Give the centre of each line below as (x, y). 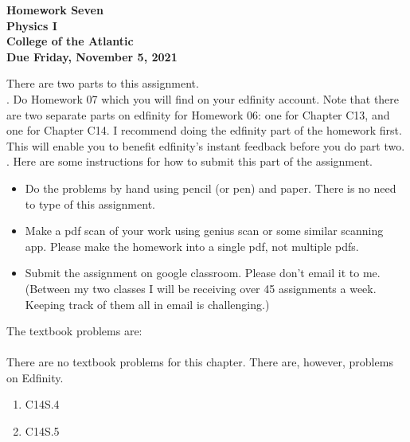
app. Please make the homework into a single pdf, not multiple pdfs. (192, 246)
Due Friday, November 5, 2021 (92, 56)
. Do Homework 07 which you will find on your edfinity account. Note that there (203, 98)
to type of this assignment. (90, 203)
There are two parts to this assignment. (103, 83)
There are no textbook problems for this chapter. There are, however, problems (200, 362)
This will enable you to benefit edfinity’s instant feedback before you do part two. (206, 145)
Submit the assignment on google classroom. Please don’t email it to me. (203, 273)
